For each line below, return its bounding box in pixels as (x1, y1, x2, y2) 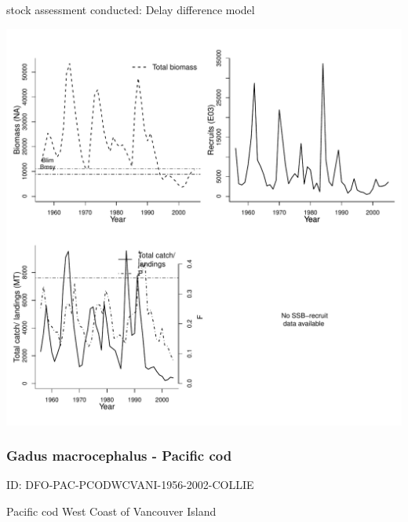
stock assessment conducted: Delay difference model (6, 2, 255, 17)
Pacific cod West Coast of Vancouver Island (6, 503, 217, 519)
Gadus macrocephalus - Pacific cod (6, 446, 232, 465)
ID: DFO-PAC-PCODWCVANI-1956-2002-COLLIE (6, 476, 254, 493)
